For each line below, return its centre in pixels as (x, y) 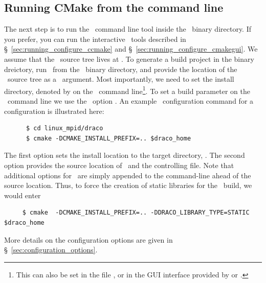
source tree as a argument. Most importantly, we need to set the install (121, 79)
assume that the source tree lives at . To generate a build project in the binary (129, 58)
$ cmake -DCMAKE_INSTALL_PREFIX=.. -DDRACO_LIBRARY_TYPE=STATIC (136, 213)
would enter (23, 195)
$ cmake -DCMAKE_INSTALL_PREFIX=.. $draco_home (108, 138)
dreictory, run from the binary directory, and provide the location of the (121, 69)
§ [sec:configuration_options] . (51, 250)
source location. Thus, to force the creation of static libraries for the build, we (128, 185)
